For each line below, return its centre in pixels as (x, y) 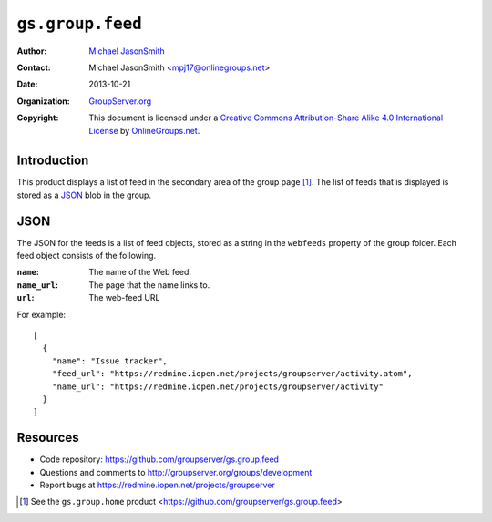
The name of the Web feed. (140, 272)
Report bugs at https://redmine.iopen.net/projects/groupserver (157, 485)
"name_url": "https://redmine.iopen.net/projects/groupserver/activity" (218, 386)
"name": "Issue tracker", (110, 361)
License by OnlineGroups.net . (144, 130)
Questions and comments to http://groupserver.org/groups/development (176, 472)
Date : (27, 84)
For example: (41, 314)
